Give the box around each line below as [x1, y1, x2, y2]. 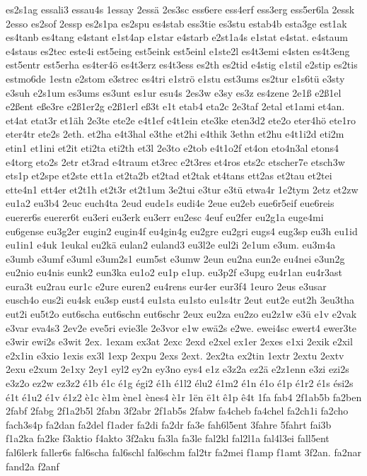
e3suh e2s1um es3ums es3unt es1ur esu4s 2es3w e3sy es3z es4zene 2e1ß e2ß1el [6, 85, 342, 100]
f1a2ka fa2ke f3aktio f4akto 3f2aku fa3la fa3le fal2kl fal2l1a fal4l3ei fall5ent [6, 431, 330, 446]
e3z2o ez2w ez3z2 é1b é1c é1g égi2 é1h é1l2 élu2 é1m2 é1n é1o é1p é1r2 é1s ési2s [6, 376, 354, 391]
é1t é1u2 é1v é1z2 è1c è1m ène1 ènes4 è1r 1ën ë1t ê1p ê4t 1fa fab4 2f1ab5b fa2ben [6, 389, 362, 404]
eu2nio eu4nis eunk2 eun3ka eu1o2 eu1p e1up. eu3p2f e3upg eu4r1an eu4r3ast [6, 265, 342, 280]
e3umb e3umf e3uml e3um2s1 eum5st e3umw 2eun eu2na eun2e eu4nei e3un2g [6, 251, 345, 266]
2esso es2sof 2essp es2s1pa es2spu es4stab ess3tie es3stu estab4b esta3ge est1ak [6, 16, 347, 30]
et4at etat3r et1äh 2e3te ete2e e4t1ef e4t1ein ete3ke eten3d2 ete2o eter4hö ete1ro [6, 112, 356, 127]
